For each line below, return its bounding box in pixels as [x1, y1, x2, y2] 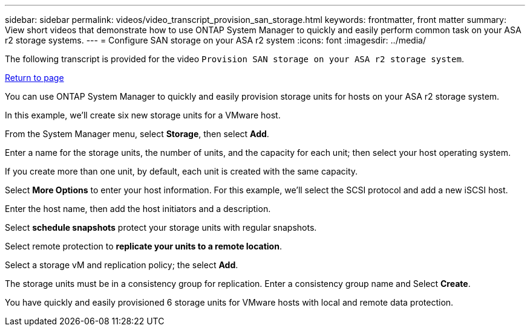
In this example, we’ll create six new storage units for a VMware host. [5, 110, 281, 120]
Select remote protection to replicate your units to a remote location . [5, 241, 282, 251]
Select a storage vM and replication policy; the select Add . [5, 260, 238, 270]
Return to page [5, 72, 64, 83]
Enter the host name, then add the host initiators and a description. [5, 204, 271, 214]
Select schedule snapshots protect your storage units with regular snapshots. [5, 222, 317, 233]
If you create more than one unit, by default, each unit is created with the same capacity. [5, 166, 358, 176]
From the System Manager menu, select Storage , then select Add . [5, 129, 269, 139]
